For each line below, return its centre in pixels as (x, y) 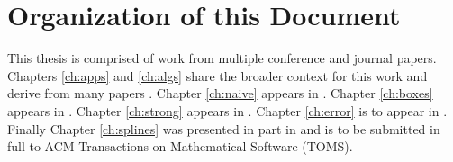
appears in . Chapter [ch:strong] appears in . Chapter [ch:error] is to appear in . (227, 110)
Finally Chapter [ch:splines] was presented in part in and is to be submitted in (224, 128)
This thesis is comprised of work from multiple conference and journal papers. (222, 58)
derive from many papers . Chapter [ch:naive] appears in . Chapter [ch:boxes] (220, 93)
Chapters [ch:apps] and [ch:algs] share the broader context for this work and (217, 75)
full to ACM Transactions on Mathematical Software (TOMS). (180, 146)
